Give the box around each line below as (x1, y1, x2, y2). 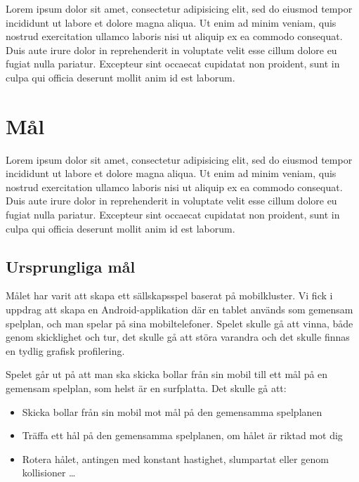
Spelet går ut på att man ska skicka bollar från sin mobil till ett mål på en (6, 367, 328, 382)
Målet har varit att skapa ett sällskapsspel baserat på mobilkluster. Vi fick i (6, 288, 333, 303)
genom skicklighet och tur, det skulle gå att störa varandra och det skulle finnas (6, 330, 350, 344)
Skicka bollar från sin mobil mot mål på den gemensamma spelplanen (22, 404, 322, 419)
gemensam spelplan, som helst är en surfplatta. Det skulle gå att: (6, 381, 287, 396)
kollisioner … (22, 465, 76, 480)
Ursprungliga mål (6, 255, 136, 277)
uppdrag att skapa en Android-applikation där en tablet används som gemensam (6, 302, 353, 317)
